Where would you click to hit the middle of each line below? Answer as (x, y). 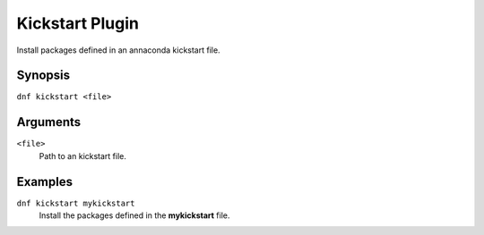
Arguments (49, 122)
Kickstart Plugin (78, 23)
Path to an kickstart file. (83, 155)
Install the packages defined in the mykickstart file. (134, 215)
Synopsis (43, 76)
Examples (45, 182)
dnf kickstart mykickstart (76, 203)
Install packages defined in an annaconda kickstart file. (118, 50)
